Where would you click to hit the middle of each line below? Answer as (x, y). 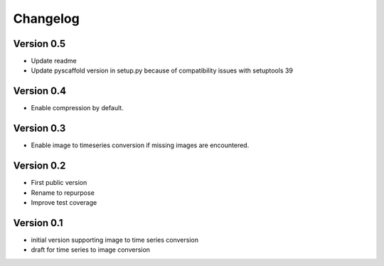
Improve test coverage (64, 202)
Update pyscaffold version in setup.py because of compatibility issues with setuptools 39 (162, 70)
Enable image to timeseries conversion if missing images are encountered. (140, 145)
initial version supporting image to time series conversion (115, 240)
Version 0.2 (39, 166)
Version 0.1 (38, 223)
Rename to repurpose (63, 193)
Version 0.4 (40, 91)
